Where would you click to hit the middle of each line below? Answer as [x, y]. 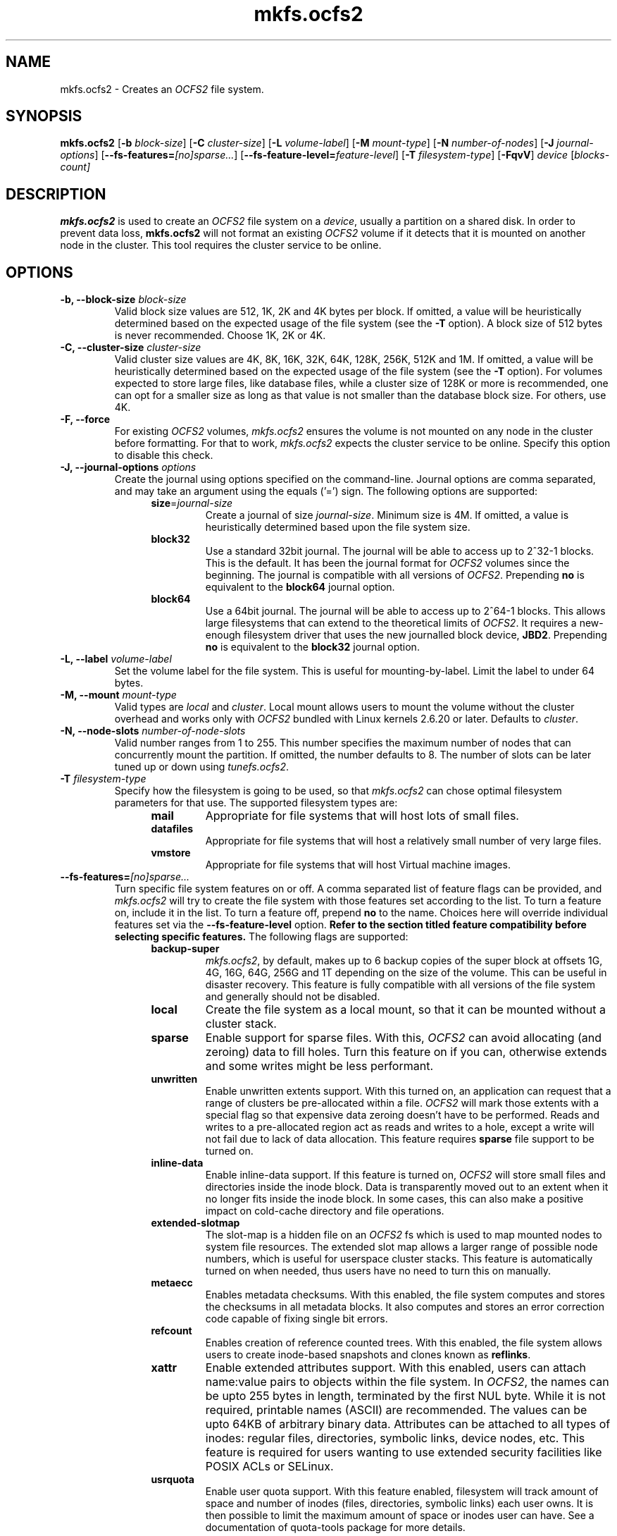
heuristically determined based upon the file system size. [338, 527]
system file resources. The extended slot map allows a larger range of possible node [401, 1247]
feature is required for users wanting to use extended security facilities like [404, 1452]
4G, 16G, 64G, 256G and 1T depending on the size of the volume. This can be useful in [406, 973]
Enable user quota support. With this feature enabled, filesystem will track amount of [402, 1492]
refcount [172, 1331]
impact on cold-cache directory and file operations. [325, 1211]
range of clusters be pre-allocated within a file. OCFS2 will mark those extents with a [402, 1103]
